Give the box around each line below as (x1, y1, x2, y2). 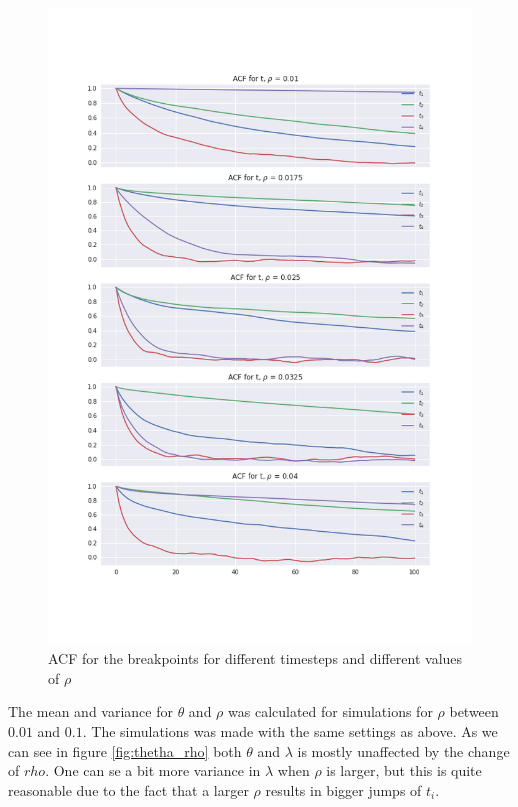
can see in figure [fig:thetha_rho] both (8, 740, 242, 761)
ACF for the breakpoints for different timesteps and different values (48, 648, 463, 669)
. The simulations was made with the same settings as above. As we (82, 720, 498, 741)
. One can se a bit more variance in (45, 760, 261, 781)
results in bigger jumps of (265, 779, 422, 800)
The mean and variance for (8, 701, 173, 722)
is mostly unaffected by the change (297, 740, 510, 761)
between (449, 701, 499, 722)
